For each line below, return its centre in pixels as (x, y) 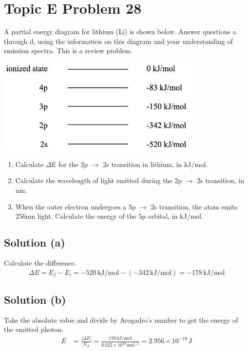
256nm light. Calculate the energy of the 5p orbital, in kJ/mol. (109, 216)
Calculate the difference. (40, 263)
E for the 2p (70, 164)
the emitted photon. (34, 329)
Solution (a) (35, 242)
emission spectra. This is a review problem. (68, 51)
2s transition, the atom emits (194, 206)
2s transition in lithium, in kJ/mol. (155, 164)
